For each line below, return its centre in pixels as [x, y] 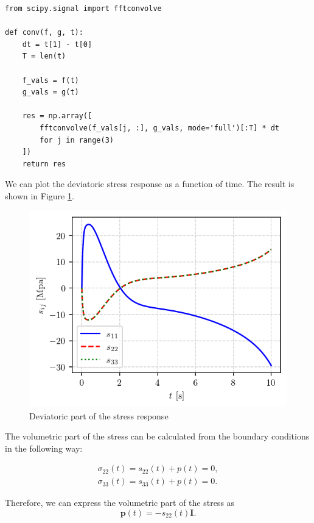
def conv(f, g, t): [44, 33]
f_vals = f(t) [51, 80]
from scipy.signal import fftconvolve [83, 9]
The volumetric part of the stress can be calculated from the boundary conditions [157, 436]
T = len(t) [44, 56]
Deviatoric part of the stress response [99, 415]
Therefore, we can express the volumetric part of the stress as [120, 503]
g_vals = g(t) [51, 92]
